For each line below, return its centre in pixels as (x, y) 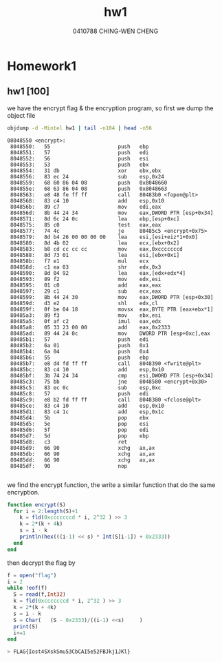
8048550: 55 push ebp (79, 146)
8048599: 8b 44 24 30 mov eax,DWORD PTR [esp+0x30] (112, 297)
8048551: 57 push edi (79, 152)
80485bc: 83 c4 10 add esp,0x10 (87, 369)
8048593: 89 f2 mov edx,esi (86, 279)
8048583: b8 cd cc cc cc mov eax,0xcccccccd (97, 249)
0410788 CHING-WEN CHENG (115, 31)
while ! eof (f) (27, 588)
